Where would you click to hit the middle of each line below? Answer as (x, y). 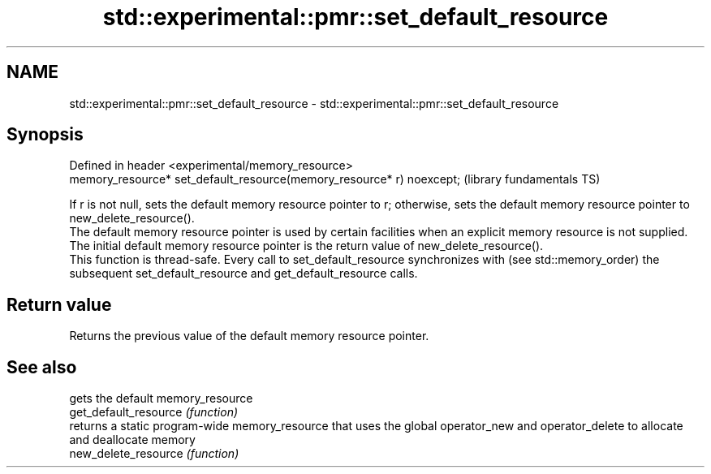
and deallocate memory (132, 440)
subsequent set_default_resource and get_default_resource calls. (243, 274)
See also (42, 367)
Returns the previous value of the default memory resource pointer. (249, 336)
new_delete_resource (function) (154, 454)
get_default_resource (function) (154, 412)
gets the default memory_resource (161, 399)
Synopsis (45, 135)
